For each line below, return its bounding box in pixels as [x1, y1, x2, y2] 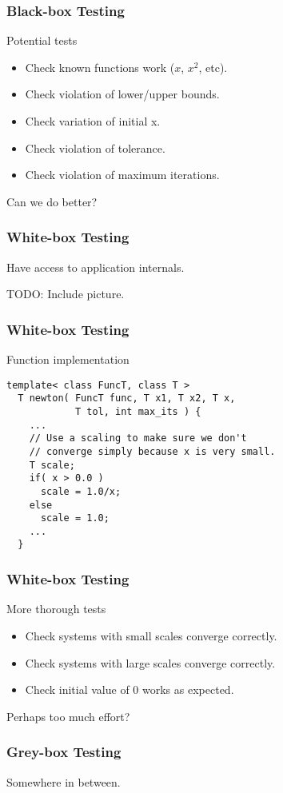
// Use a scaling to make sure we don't [29, 432, 247, 444]
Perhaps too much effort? [6, 707, 130, 724]
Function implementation [6, 351, 130, 367]
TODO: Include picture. [6, 285, 125, 302]
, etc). [198, 58, 228, 75]
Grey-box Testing [6, 742, 122, 762]
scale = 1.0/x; [40, 485, 122, 497]
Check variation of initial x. [25, 113, 161, 129]
